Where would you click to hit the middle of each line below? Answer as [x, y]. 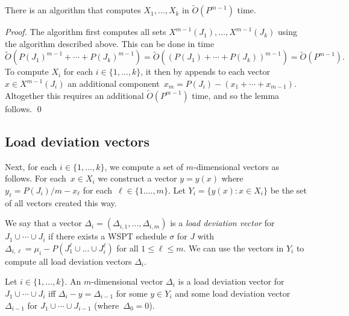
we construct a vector [137, 178]
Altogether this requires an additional [74, 95]
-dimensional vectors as [236, 166]
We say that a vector [43, 223]
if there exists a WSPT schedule [108, 236]
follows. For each [36, 178]
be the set [288, 190]
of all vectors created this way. [61, 202]
